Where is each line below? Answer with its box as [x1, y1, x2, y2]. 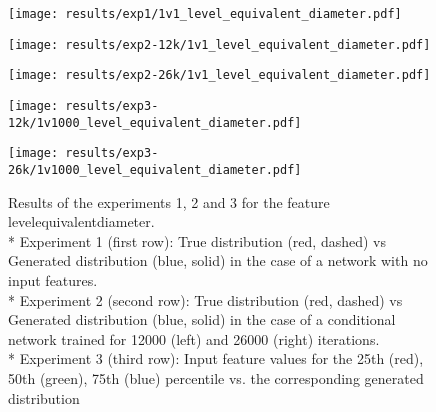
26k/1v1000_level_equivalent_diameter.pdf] [8, 162, 302, 177]
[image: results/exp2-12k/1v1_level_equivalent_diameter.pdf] [8, 37, 431, 52]
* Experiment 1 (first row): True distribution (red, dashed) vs [8, 230, 386, 251]
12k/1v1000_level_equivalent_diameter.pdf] [8, 115, 302, 130]
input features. [8, 269, 98, 290]
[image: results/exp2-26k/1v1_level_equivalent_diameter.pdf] [8, 68, 431, 83]
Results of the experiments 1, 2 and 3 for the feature [8, 191, 330, 212]
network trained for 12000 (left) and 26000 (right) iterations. [8, 328, 380, 349]
